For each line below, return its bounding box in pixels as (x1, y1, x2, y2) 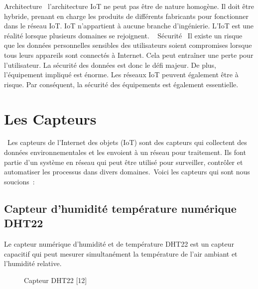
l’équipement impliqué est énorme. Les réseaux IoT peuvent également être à (4, 69, 239, 80)
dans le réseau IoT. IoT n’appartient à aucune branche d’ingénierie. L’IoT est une (4, 20, 254, 31)
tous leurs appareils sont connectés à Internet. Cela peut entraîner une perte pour (4, 49, 254, 60)
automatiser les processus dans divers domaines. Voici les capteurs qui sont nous (4, 166, 250, 177)
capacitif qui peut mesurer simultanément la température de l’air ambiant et (4, 248, 238, 259)
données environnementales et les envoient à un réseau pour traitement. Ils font (4, 147, 246, 157)
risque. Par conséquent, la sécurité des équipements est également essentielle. (4, 79, 239, 89)
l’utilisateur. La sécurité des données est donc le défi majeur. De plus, (4, 59, 217, 70)
